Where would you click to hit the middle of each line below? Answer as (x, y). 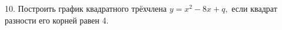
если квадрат (254, 8)
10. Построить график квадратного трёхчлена (86, 8)
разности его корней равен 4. (57, 20)
